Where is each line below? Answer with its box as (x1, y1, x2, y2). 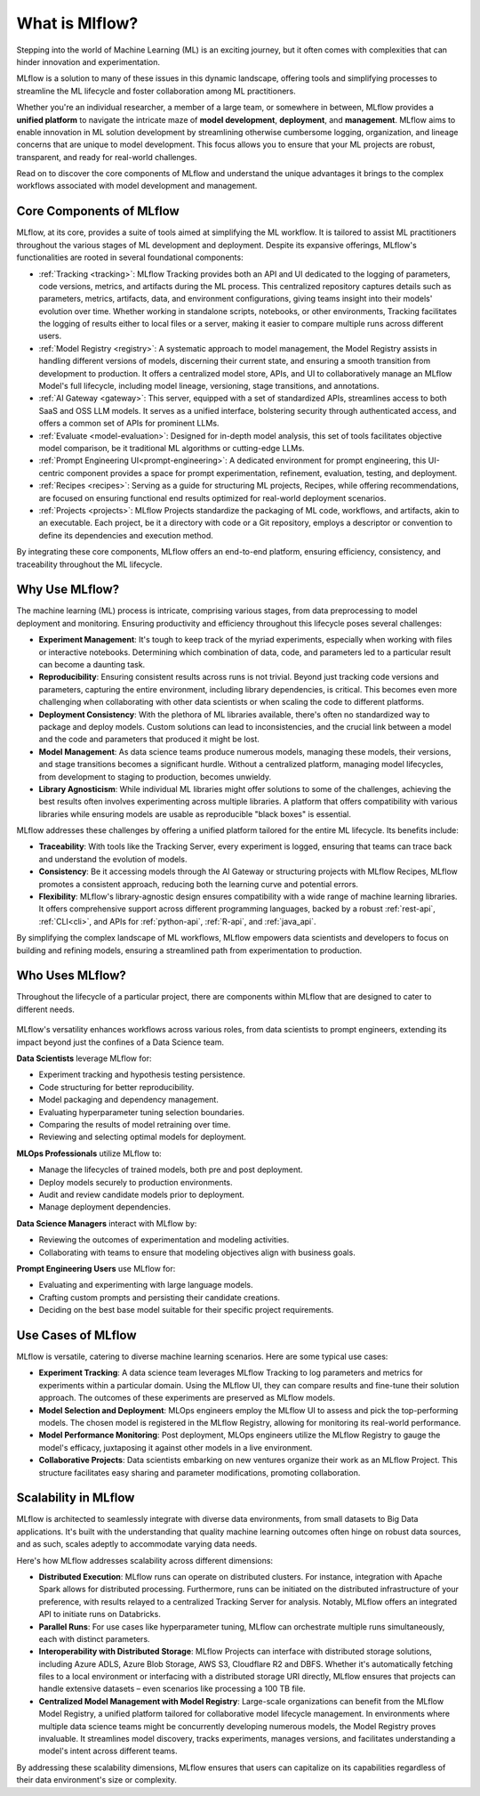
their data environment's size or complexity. (16, 1775, 178, 1785)
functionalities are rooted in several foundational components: (16, 252, 244, 263)
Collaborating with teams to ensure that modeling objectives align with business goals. (38, 1247, 356, 1258)
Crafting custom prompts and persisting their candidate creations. (38, 1291, 280, 1303)
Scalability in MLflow (16, 1491, 135, 1506)
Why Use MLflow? (16, 582, 120, 597)
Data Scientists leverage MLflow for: (16, 1053, 152, 1064)
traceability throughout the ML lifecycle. (16, 559, 163, 570)
